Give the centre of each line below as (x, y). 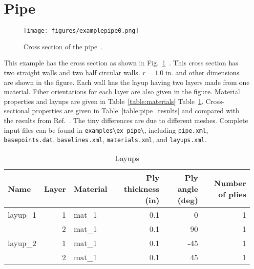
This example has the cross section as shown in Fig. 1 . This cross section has (121, 63)
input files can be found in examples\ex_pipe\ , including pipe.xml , (106, 130)
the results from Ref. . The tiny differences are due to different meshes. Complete (126, 120)
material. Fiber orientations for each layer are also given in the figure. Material (122, 92)
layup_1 (22, 214)
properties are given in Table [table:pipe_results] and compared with (136, 111)
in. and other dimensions (203, 72)
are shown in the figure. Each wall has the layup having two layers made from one (127, 82)
